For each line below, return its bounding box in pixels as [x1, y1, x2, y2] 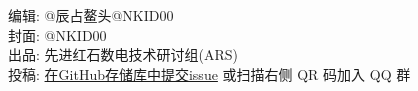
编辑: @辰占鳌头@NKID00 [8, 5, 174, 25]
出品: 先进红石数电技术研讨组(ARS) [8, 44, 239, 65]
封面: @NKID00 [8, 24, 107, 45]
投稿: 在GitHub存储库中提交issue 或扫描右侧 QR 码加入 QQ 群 [8, 63, 411, 84]
